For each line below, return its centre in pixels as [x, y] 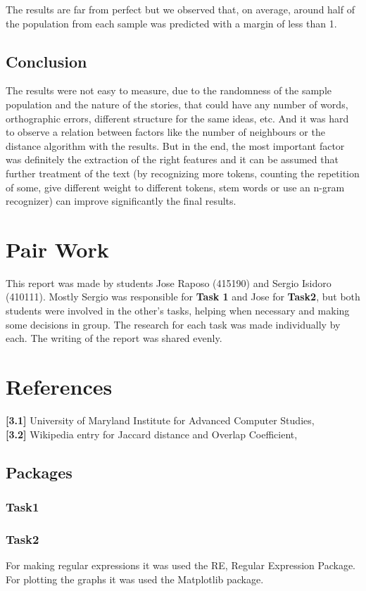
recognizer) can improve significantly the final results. [121, 201]
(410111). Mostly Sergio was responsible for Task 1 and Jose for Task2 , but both [183, 297]
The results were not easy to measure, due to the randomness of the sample [169, 90]
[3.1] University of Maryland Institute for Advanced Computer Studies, [160, 420]
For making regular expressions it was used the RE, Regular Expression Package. [181, 565]
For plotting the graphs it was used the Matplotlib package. [135, 579]
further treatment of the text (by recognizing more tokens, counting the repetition [183, 173]
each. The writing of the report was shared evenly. [114, 338]
